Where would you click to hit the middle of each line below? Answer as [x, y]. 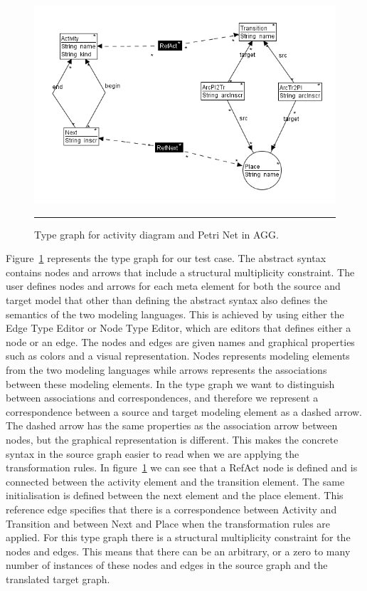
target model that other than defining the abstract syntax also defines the [167, 300]
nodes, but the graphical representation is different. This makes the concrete [172, 439]
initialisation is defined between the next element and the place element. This [175, 495]
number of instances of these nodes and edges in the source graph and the [167, 565]
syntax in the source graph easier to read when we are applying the [153, 453]
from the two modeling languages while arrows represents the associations [166, 369]
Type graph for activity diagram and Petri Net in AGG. [156, 234]
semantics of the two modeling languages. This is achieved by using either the [175, 314]
